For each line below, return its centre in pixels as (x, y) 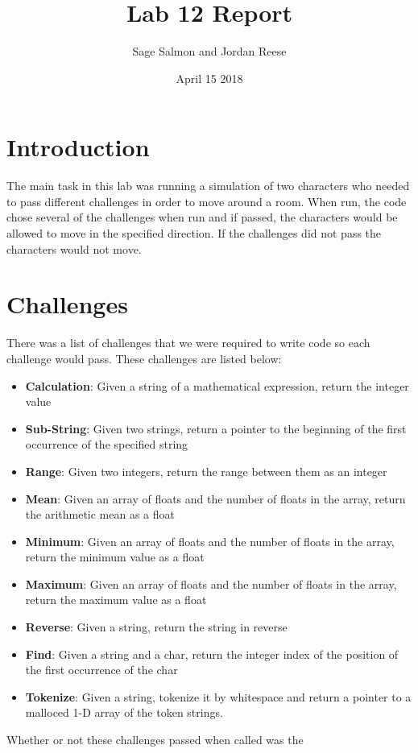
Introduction (78, 147)
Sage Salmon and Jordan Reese (209, 51)
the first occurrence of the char (101, 670)
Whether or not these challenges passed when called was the (155, 740)
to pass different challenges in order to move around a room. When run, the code (207, 201)
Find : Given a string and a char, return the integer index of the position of (212, 654)
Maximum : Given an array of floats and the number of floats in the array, (211, 583)
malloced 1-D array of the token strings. (124, 712)
